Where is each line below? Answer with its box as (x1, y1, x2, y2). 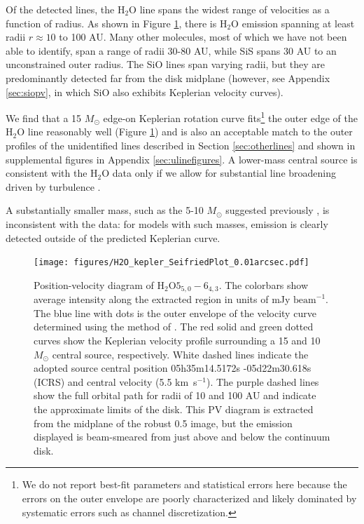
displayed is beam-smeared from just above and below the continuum (34, 429, 330, 444)
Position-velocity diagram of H (34, 277, 164, 292)
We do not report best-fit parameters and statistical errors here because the (22, 477, 347, 492)
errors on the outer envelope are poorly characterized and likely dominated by (22, 490, 357, 505)
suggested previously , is (225, 203, 330, 217)
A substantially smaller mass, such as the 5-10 (6, 203, 204, 217)
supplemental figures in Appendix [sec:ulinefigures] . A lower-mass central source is (6, 152, 358, 166)
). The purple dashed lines (206, 374, 319, 389)
